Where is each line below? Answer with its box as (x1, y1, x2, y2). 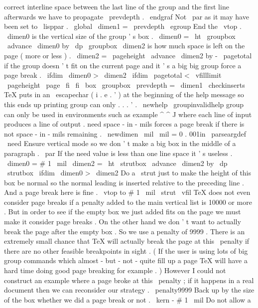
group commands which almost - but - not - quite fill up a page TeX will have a (4, 255, 248, 266)
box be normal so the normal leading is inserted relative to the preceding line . (4, 177, 244, 187)
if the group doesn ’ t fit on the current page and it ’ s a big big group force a (4, 60, 242, 70)
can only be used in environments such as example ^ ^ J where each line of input (4, 109, 252, 119)
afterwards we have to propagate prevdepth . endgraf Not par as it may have (4, 11, 249, 21)
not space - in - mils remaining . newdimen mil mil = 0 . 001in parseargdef (4, 128, 247, 139)
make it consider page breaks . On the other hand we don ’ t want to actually (4, 216, 241, 227)
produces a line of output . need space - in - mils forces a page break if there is (4, 119, 245, 129)
